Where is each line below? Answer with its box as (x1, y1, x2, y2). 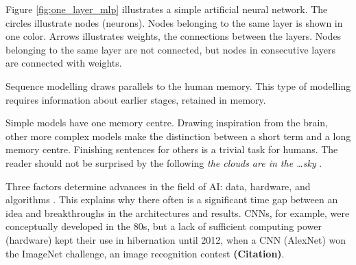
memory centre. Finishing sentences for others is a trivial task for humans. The (5, 142, 338, 157)
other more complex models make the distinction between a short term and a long (5, 128, 351, 143)
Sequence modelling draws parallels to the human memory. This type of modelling (5, 78, 351, 93)
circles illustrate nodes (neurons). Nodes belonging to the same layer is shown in (5, 15, 343, 30)
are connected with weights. (5, 56, 122, 70)
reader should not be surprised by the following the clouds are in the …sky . (5, 155, 322, 170)
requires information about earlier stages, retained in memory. (5, 92, 266, 106)
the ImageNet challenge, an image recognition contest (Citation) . (5, 246, 285, 260)
